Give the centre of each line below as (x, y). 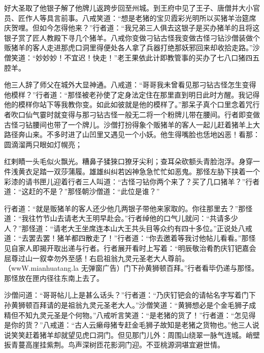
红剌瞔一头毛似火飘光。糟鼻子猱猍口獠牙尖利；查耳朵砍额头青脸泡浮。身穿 (128, 161)
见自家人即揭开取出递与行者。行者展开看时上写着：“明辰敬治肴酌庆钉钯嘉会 (130, 248)
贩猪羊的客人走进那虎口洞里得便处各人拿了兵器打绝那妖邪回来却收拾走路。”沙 (132, 47)
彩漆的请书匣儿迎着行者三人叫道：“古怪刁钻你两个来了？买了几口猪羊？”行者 (132, 181)
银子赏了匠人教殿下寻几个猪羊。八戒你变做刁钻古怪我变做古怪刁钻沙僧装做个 (132, 37)
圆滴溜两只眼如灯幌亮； (43, 144)
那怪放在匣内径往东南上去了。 (54, 278)
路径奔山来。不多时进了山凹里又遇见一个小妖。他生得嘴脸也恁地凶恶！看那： (132, 134)
